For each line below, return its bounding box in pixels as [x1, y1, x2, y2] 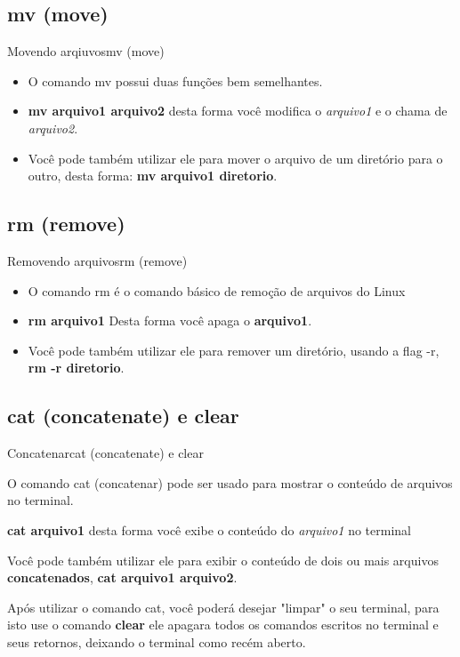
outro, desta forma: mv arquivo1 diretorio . [28, 166, 278, 185]
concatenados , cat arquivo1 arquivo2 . [7, 568, 238, 587]
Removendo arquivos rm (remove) [7, 251, 188, 269]
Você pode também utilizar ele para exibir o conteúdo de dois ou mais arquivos [7, 550, 439, 569]
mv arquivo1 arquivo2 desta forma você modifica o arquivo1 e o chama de [28, 101, 448, 120]
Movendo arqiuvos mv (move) [7, 42, 165, 60]
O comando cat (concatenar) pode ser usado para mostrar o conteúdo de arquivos [7, 473, 453, 492]
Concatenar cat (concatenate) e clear [7, 444, 204, 462]
